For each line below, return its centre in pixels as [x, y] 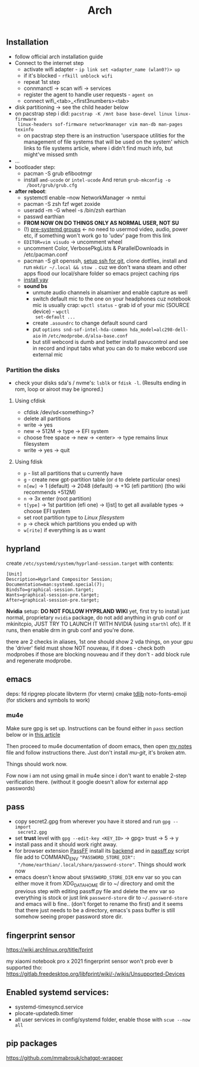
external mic [48, 354]
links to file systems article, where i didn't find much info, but [98, 148]
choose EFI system [47, 511]
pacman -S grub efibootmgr [58, 173]
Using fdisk [29, 461]
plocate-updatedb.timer [44, 1013]
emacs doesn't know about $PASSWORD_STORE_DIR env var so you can [98, 877]
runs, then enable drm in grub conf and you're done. [70, 630]
